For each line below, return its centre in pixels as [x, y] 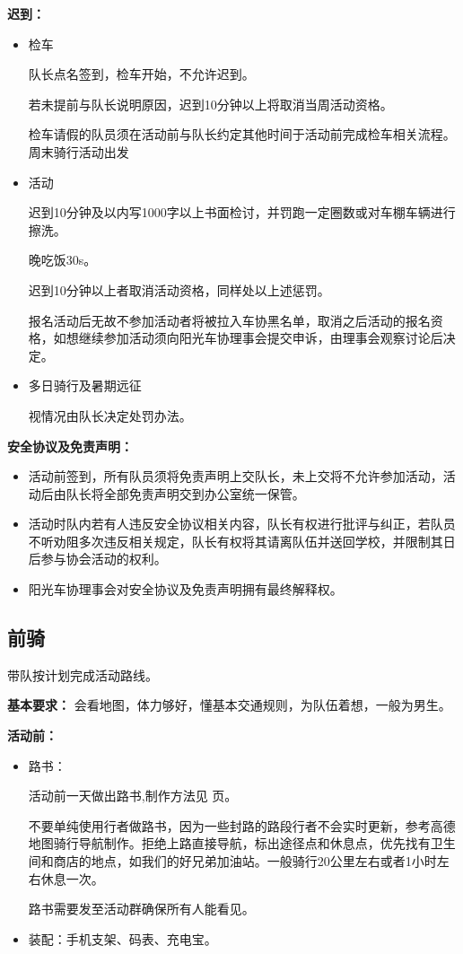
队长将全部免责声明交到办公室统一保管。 [185, 493]
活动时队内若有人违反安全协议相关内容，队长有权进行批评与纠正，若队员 [242, 524]
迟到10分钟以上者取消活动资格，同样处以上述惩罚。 [179, 289]
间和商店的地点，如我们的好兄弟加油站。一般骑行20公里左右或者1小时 [232, 861]
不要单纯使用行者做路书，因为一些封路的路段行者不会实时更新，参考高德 [242, 825]
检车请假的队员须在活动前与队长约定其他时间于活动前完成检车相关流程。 [242, 134]
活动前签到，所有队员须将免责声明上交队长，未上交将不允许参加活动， [236, 476]
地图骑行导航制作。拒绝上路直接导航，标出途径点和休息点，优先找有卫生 [242, 843]
